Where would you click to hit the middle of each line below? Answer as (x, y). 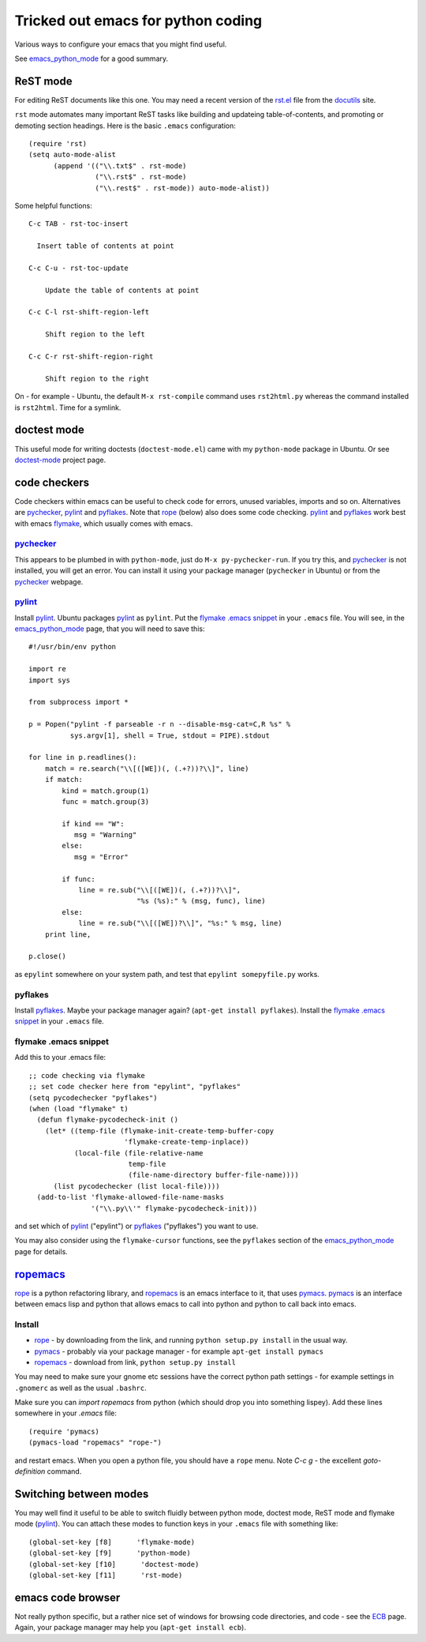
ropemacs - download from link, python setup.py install (135, 1362)
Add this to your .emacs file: (60, 1058)
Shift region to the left (95, 334)
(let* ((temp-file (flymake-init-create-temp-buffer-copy (159, 1131)
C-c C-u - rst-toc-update (79, 268)
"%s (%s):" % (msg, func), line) (201, 901)
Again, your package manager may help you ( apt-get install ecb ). (130, 1628)
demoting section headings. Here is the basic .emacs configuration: (125, 126)
